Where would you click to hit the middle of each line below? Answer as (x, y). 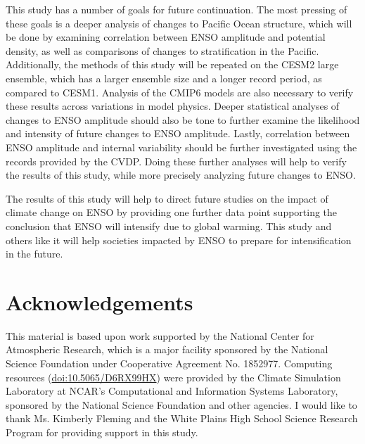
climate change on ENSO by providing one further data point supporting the (172, 212)
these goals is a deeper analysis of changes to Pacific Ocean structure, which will (179, 23)
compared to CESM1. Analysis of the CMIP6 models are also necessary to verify (180, 92)
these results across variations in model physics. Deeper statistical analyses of (173, 106)
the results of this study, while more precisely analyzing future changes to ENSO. (181, 175)
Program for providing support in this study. (102, 432)
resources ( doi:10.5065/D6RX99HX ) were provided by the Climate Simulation (173, 377)
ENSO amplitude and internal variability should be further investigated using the (181, 147)
